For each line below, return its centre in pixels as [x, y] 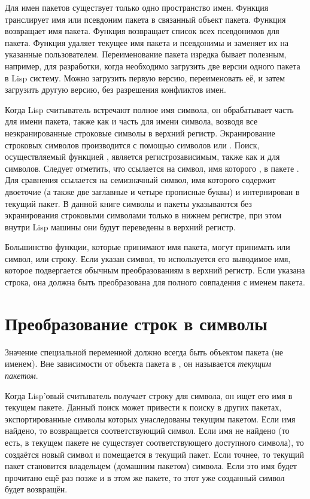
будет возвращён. [36, 489]
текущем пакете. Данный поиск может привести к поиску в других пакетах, [143, 407]
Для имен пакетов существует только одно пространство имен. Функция [137, 7]
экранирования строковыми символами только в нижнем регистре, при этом [143, 215]
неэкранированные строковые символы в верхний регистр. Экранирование [140, 133]
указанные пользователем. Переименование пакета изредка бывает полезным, [146, 54]
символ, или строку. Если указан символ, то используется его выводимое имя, [148, 258]
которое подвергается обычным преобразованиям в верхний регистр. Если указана [155, 270]
